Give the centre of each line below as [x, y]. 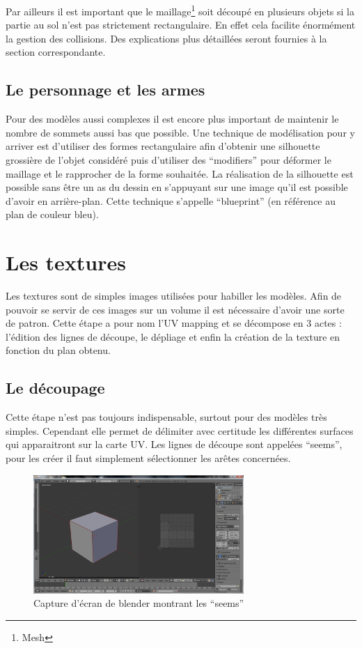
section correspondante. [56, 52]
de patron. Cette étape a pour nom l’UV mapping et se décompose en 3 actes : [174, 323]
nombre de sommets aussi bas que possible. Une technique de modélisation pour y [180, 132]
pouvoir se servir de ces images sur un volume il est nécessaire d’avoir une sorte [175, 309]
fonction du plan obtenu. [58, 350]
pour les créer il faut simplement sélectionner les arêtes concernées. [148, 458]
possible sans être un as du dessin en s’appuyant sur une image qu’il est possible [177, 187]
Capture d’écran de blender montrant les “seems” [139, 603]
